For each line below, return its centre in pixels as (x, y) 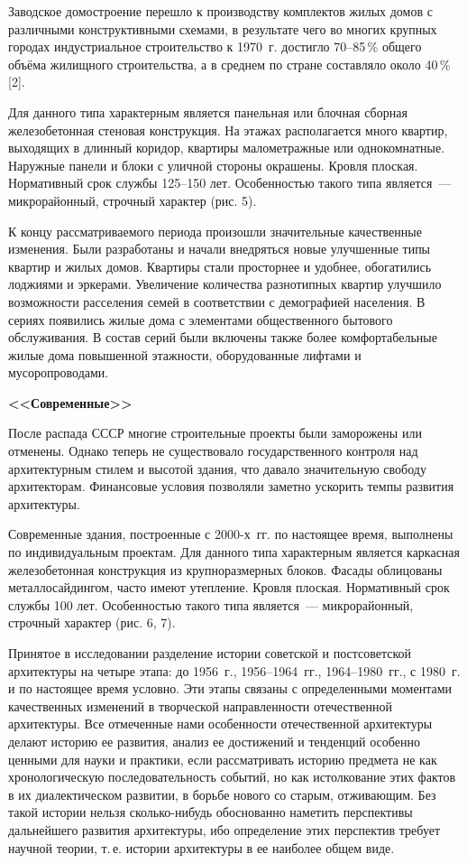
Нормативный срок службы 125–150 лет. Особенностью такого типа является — (230, 183)
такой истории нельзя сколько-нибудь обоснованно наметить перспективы (211, 812)
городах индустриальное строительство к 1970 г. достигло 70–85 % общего (215, 46)
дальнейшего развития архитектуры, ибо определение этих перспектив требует (224, 829)
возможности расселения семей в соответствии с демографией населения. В (217, 301)
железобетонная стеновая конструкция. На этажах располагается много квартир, (228, 130)
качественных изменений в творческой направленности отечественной (200, 705)
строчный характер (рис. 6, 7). (92, 622)
